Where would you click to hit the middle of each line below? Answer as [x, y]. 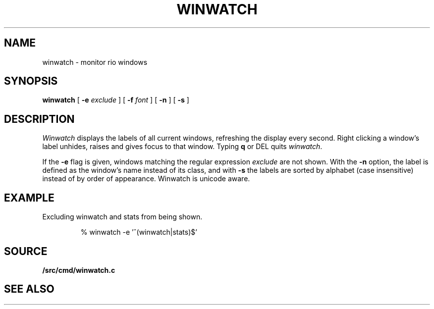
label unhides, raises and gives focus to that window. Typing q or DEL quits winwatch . [182, 147]
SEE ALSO [29, 289]
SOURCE [26, 251]
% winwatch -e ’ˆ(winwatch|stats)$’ [139, 232]
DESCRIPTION [39, 119]
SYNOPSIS [31, 81]
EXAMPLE [29, 198]
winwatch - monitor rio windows [95, 62]
